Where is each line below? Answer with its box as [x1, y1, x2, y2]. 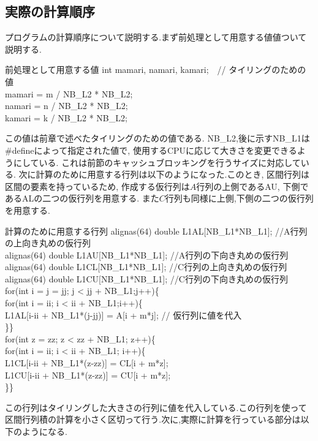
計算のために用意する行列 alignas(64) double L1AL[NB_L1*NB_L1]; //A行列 [5, 224, 308, 237]
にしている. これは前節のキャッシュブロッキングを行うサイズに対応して [13, 156, 301, 168]
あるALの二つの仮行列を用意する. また [5, 192, 159, 205]
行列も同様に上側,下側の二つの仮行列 [165, 192, 314, 205]
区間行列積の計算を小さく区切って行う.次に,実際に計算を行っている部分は [5, 413, 301, 426]
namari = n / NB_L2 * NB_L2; [5, 99, 128, 112]
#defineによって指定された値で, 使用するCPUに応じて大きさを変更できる [5, 143, 297, 156]
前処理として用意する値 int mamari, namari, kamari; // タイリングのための [5, 63, 306, 76]
